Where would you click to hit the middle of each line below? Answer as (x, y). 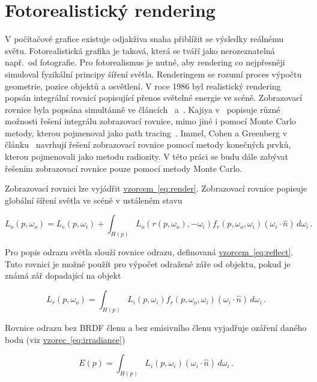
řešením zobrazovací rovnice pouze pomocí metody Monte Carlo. (123, 168)
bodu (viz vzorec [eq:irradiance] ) (65, 339)
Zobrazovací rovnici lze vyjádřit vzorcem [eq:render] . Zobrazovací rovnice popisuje (156, 188)
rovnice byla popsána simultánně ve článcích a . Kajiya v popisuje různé (143, 109)
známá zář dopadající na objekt (63, 275)
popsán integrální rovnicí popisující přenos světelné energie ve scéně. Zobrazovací (154, 98)
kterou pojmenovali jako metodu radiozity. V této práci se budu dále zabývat (146, 156)
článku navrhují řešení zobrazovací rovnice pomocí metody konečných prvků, (148, 144)
